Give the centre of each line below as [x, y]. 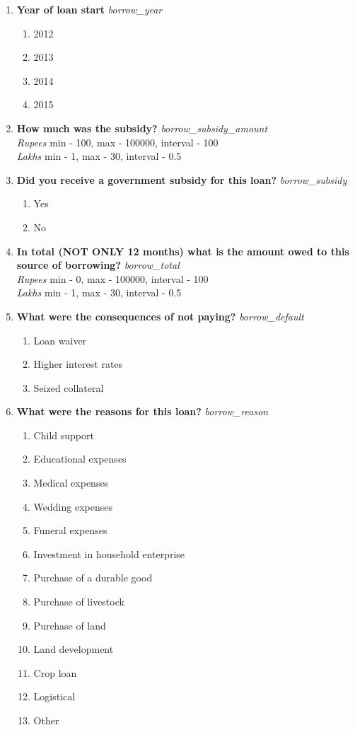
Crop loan [55, 672]
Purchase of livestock [79, 602]
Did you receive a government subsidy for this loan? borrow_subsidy [182, 179]
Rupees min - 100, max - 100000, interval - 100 [117, 142]
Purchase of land [70, 625]
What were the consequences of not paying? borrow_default [160, 316]
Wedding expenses [73, 506]
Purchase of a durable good [93, 578]
